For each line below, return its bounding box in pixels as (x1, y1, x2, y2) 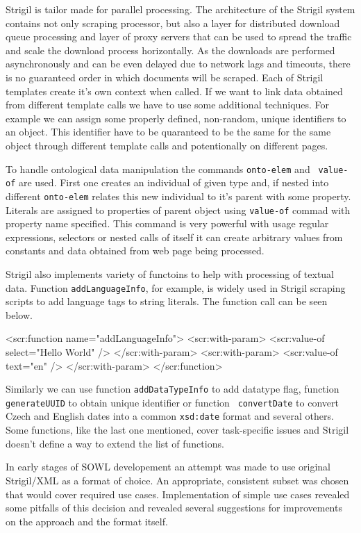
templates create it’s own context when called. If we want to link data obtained (6, 83, 343, 98)
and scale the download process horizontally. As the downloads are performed (6, 42, 335, 57)
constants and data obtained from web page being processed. (6, 243, 265, 258)
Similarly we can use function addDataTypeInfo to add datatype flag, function (6, 382, 339, 396)
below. (6, 307, 33, 322)
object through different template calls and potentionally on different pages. (6, 138, 328, 152)
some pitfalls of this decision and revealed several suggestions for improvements (6, 500, 342, 515)
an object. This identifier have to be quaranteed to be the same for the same (6, 124, 331, 139)
